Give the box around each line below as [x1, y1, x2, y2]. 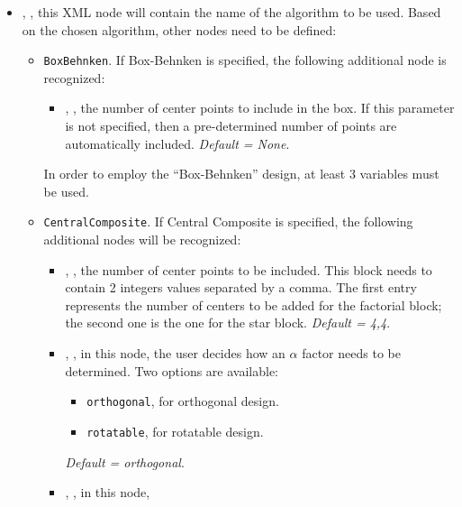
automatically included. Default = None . [65, 134, 290, 152]
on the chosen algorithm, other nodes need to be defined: [22, 20, 337, 39]
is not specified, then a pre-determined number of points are [65, 116, 397, 135]
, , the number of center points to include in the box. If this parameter [65, 98, 455, 117]
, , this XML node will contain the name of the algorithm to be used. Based [22, 3, 441, 21]
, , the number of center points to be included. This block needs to [65, 260, 432, 279]
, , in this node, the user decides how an [65, 344, 285, 363]
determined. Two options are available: [65, 361, 278, 380]
